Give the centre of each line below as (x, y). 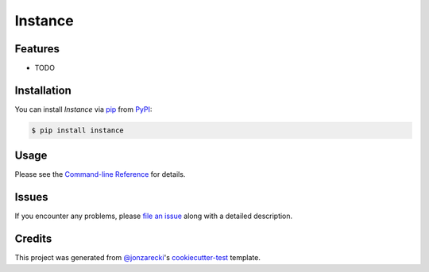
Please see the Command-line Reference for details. (100, 174)
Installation (43, 90)
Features (37, 49)
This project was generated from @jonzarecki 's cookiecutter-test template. (138, 258)
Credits (33, 239)
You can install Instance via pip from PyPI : (83, 109)
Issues (31, 197)
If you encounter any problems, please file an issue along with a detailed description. (154, 216)
